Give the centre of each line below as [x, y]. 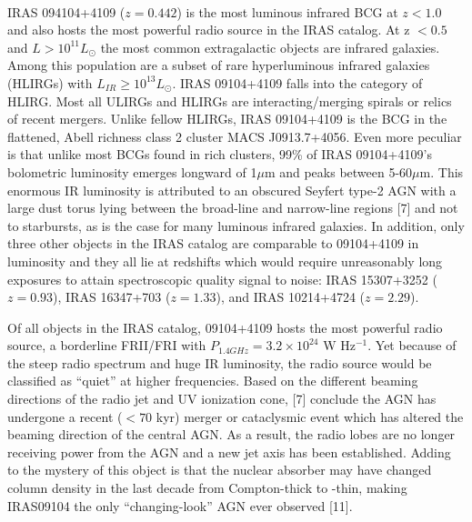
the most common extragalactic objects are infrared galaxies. [270, 47]
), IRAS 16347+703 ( [112, 297]
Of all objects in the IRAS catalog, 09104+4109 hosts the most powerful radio [225, 327]
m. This [442, 171]
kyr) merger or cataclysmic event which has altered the [310, 416]
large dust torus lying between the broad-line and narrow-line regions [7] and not [233, 208]
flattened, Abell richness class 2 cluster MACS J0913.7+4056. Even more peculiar [235, 136]
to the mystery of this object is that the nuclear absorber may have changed [220, 470]
